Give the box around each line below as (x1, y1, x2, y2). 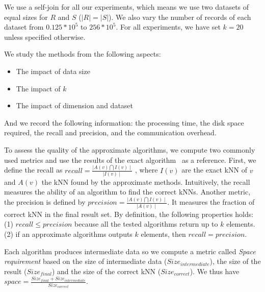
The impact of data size (16, 65, 90, 76)
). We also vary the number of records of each (109, 11, 251, 22)
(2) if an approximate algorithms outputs (4, 229, 132, 239)
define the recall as (4, 164, 63, 175)
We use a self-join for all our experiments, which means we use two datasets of (4, 2, 249, 12)
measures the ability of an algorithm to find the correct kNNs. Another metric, (4, 186, 251, 197)
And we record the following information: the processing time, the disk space (4, 117, 244, 128)
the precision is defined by (4, 197, 86, 207)
